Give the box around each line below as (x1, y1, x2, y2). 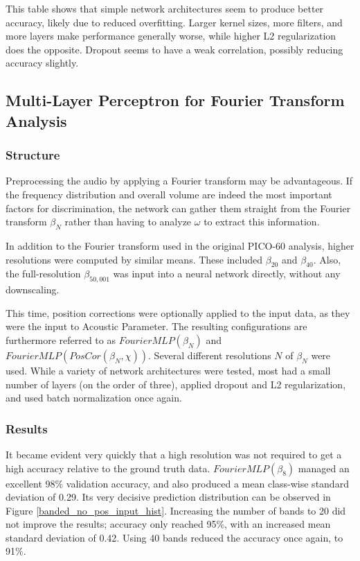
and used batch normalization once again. (6, 390, 182, 405)
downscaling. (6, 282, 60, 297)
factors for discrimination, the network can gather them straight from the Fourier (6, 200, 351, 215)
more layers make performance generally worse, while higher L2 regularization (6, 28, 336, 43)
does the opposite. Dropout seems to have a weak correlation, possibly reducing (6, 42, 343, 56)
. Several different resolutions (148, 347, 271, 362)
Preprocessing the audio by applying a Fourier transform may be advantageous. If (6, 173, 353, 188)
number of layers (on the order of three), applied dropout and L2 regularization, (6, 377, 346, 391)
